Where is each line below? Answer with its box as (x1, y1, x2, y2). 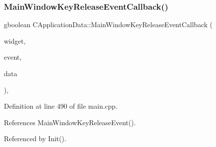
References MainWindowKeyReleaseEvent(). (4, 117, 136, 127)
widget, (4, 35, 26, 46)
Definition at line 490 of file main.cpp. (4, 101, 118, 111)
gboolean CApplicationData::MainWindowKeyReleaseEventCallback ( (4, 19, 213, 30)
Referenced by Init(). (4, 133, 66, 144)
